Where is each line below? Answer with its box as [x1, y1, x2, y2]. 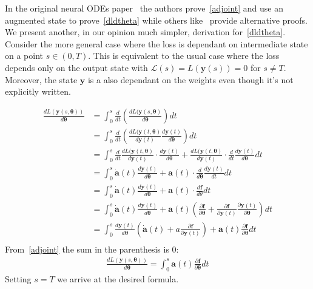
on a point [5, 49, 44, 62]
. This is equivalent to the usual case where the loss [88, 49, 280, 62]
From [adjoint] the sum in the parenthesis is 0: [5, 242, 179, 255]
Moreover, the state [5, 73, 78, 86]
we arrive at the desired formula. [57, 272, 179, 285]
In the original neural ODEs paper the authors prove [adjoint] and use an [5, 2, 284, 14]
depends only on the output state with [5, 61, 148, 73]
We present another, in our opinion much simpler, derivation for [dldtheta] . [5, 25, 286, 38]
